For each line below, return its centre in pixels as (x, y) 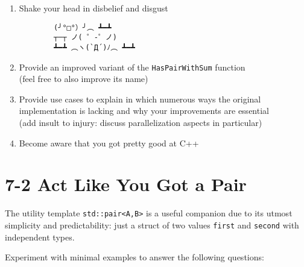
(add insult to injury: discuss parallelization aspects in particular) (141, 122)
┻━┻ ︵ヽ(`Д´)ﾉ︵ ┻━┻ (94, 47)
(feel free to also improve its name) (84, 79)
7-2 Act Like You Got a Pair (126, 184)
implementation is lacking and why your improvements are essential (144, 111)
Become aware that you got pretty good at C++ (109, 143)
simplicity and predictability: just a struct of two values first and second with (152, 225)
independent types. (40, 237)
